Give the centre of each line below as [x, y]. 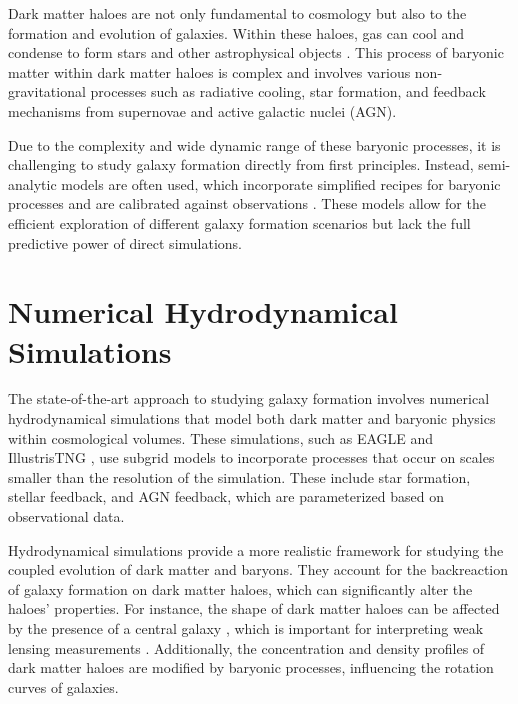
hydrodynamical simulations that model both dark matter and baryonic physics [252, 418]
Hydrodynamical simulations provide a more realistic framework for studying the [256, 549]
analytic [32, 183]
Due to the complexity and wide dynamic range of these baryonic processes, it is [254, 144]
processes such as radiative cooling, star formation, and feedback [288, 91]
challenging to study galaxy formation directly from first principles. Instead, [241, 164]
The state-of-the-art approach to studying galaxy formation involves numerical [249, 398]
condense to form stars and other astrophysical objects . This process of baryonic [256, 52]
